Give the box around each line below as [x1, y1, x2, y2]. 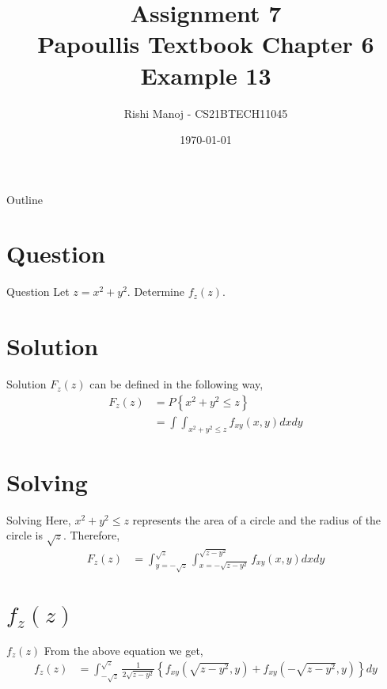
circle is [6, 527, 43, 543]
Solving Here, [6, 511, 71, 528]
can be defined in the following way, [89, 376, 264, 392]
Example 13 [140, 59, 271, 91]
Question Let [6, 283, 70, 300]
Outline [6, 191, 43, 207]
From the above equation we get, [44, 642, 203, 658]
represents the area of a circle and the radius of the [132, 511, 381, 528]
